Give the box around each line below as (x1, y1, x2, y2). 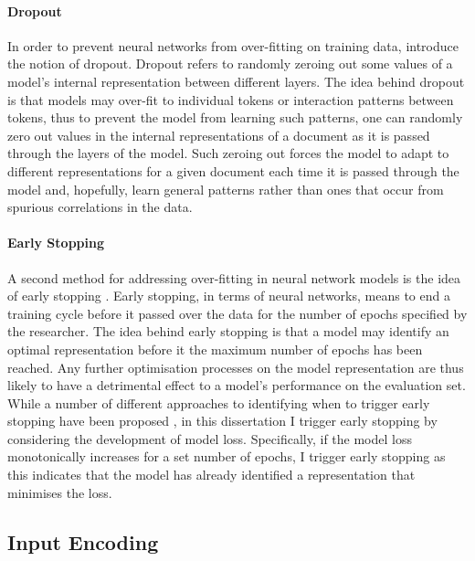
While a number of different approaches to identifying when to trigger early (7, 393, 430, 412)
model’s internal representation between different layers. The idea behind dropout (7, 71, 465, 90)
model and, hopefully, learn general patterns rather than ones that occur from (7, 179, 444, 198)
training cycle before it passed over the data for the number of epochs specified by (7, 303, 468, 323)
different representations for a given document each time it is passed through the (7, 161, 459, 180)
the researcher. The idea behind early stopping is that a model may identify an (7, 322, 449, 341)
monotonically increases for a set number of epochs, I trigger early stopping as (7, 447, 446, 466)
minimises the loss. (7, 482, 112, 502)
